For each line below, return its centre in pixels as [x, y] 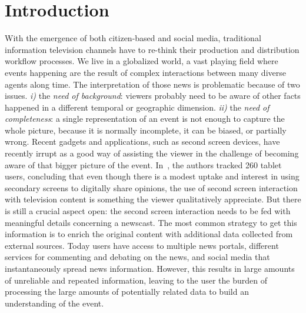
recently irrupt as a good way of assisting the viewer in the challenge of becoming [152, 153]
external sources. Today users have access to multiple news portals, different [142, 245]
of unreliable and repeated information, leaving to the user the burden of [136, 280]
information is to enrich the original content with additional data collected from [149, 234]
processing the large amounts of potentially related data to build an [127, 292]
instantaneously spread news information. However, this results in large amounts [150, 268]
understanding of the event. [54, 303]
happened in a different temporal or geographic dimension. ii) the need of [137, 107]
